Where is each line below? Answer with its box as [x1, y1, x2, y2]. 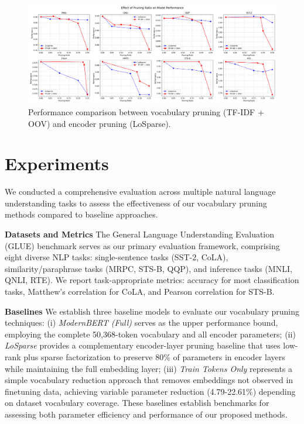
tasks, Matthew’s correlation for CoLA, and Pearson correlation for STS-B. [5, 285, 275, 297]
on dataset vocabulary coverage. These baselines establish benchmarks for [5, 397, 269, 409]
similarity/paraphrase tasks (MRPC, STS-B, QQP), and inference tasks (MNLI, [5, 262, 292, 274]
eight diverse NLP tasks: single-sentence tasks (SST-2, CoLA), [5, 251, 228, 263]
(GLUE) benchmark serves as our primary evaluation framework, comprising [5, 239, 280, 251]
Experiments [5, 151, 109, 175]
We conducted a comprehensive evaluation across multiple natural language [5, 185, 276, 198]
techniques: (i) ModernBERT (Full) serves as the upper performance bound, [5, 316, 278, 329]
